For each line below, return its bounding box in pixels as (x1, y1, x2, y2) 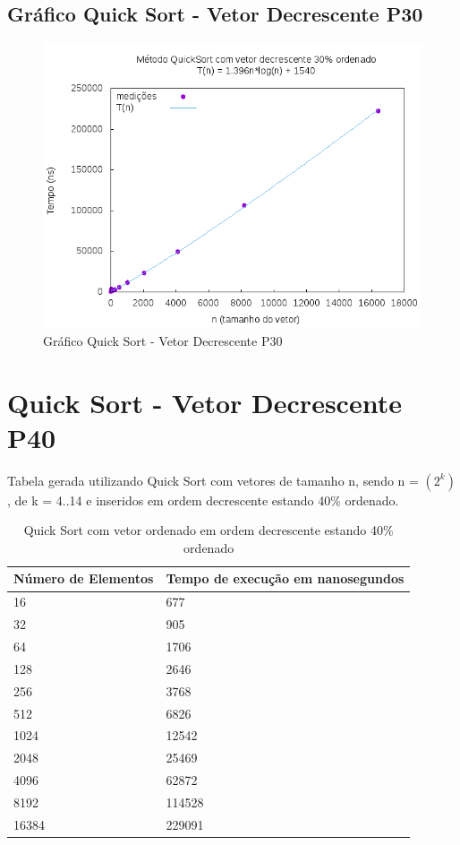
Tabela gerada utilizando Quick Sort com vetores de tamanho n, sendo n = (7, 470, 419, 489)
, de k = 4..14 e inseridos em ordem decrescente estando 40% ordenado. (7, 490, 399, 509)
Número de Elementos (13, 569, 154, 588)
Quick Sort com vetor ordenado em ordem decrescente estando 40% (23, 521, 394, 539)
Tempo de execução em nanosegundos (166, 569, 405, 588)
